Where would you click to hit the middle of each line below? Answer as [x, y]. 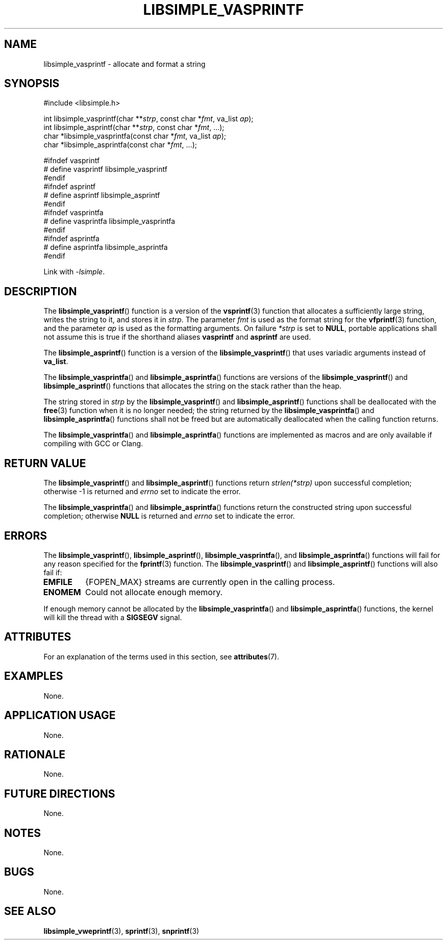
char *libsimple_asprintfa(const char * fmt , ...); [120, 145]
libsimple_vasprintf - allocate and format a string [125, 64]
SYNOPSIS [32, 84]
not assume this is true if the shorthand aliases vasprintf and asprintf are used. [177, 337]
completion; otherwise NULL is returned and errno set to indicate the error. [169, 516]
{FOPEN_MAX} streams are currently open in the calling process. [210, 582]
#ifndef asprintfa [71, 239]
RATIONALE [35, 754]
